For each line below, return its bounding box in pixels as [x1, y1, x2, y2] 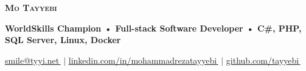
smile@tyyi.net [5, 53, 60, 66]
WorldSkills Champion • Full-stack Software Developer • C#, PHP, [5, 21, 302, 34]
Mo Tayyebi [5, 1, 57, 13]
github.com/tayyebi [226, 53, 299, 66]
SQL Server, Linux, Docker [5, 33, 121, 46]
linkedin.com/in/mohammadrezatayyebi [68, 53, 217, 66]
